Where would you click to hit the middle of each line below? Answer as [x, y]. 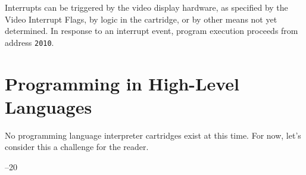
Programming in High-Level [122, 83]
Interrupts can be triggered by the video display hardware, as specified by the [146, 7]
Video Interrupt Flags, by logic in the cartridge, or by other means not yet [141, 19]
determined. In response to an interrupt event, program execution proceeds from [152, 31]
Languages [49, 106]
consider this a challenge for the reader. [77, 147]
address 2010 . [29, 42]
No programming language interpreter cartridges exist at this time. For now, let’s [153, 135]
